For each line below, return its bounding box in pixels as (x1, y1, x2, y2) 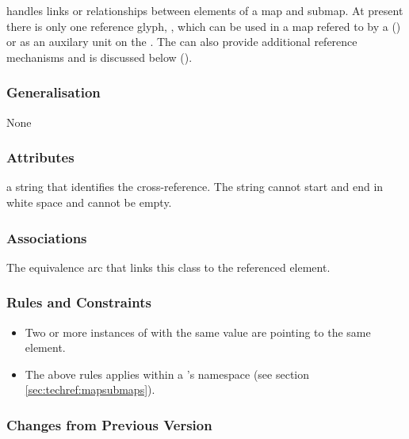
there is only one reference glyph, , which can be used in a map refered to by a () (6, 17, 401, 34)
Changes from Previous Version (6, 414, 212, 434)
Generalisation (6, 82, 101, 102)
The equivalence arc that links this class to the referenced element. (6, 258, 331, 275)
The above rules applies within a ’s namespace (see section (25, 365, 310, 382)
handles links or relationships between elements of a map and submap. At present (6, 2, 403, 18)
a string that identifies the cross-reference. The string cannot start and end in (6, 178, 384, 195)
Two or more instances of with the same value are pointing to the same (25, 323, 371, 340)
